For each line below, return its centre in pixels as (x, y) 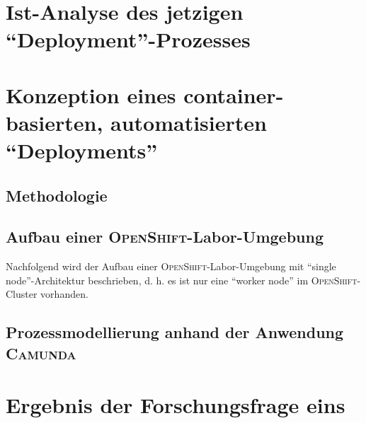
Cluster (22, 294)
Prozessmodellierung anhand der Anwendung (175, 332)
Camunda (41, 353)
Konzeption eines (91, 94)
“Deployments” (82, 150)
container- (234, 94)
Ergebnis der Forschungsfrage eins (176, 405)
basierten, (55, 122)
